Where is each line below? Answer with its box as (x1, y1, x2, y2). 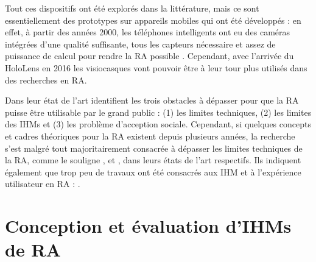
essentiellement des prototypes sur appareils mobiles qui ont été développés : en (5, 13, 301, 26)
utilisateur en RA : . (5, 177, 80, 190)
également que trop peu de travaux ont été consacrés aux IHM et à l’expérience (5, 165, 301, 178)
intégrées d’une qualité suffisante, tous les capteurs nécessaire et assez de (5, 37, 276, 50)
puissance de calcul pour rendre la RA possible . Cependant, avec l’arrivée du (5, 49, 294, 62)
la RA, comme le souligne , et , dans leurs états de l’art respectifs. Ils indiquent (5, 154, 301, 166)
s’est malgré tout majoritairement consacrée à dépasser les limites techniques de (5, 141, 303, 154)
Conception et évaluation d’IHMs (5, 213, 292, 238)
